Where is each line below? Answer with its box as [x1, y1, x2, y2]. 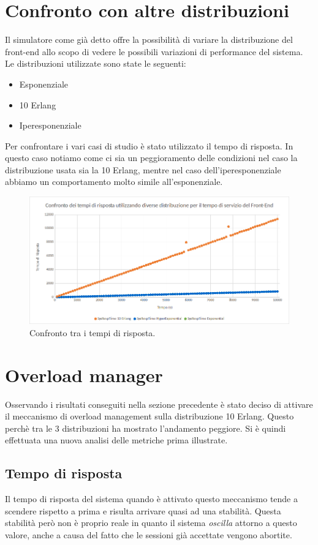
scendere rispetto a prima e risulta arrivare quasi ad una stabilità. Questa [5, 504, 281, 517]
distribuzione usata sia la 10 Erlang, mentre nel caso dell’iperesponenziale [5, 163, 281, 176]
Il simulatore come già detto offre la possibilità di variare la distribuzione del [5, 33, 293, 46]
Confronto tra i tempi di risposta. [29, 326, 156, 339]
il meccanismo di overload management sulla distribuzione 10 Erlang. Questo [5, 410, 294, 423]
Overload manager [5, 362, 163, 387]
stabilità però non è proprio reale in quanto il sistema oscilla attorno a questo [5, 516, 297, 529]
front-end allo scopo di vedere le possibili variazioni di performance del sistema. [5, 45, 303, 58]
